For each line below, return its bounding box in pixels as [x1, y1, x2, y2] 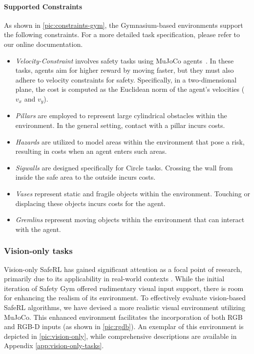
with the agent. [15, 224, 61, 234]
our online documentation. [4, 39, 83, 49]
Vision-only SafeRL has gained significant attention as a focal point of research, [4, 264, 242, 274]
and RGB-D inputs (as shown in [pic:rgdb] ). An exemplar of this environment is [4, 321, 244, 332]
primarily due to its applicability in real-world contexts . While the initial [4, 273, 225, 284]
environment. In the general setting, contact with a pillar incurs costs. [15, 120, 225, 130]
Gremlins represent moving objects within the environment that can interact [15, 214, 245, 225]
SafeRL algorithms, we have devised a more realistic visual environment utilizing [4, 302, 245, 312]
